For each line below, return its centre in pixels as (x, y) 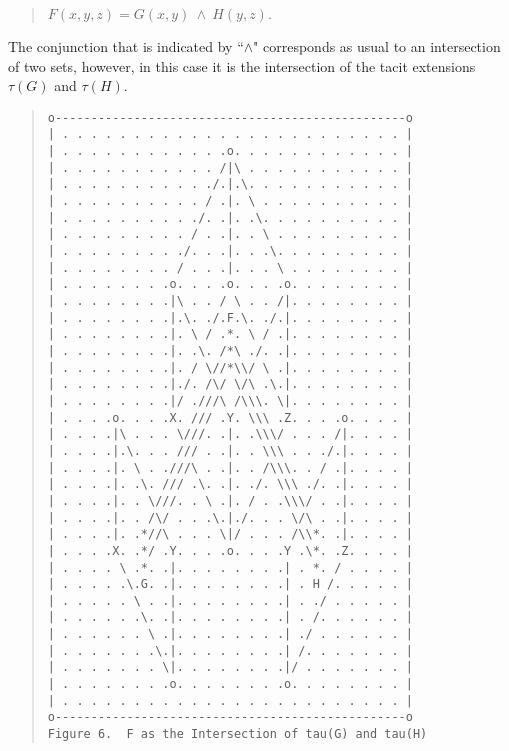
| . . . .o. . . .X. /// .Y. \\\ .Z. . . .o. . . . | (230, 417)
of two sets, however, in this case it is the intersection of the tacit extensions (242, 65)
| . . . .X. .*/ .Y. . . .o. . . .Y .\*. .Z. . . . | (230, 550)
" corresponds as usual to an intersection (377, 46)
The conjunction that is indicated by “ (126, 46)
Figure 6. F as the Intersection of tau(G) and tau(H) (237, 734)
